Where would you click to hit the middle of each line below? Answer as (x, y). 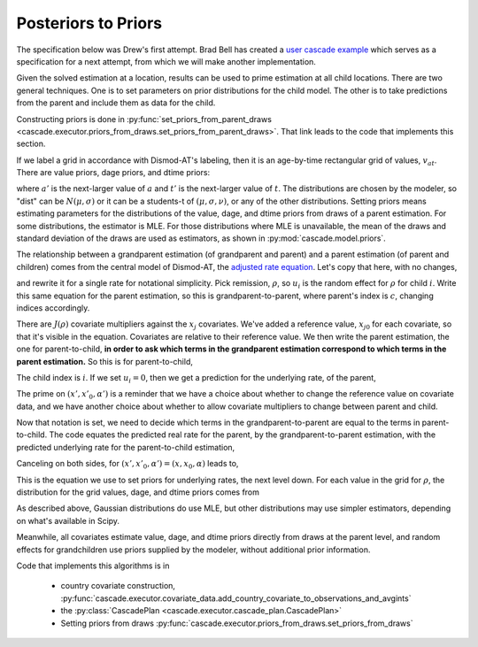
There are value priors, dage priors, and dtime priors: (113, 173)
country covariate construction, (118, 586)
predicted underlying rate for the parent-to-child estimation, (126, 447)
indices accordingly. (53, 308)
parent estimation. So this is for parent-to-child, (105, 361)
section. (31, 144)
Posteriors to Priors (89, 23)
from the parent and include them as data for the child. (116, 103)
